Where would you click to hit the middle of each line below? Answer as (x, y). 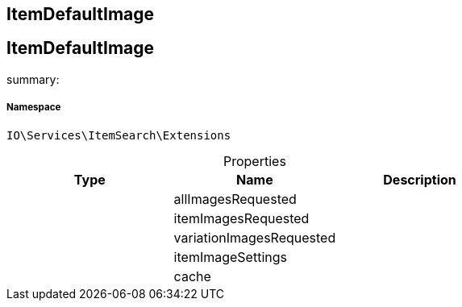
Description (420, 179)
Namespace (34, 108)
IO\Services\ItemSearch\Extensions (119, 135)
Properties (254, 161)
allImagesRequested (235, 199)
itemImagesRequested (241, 218)
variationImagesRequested (255, 237)
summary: (33, 79)
